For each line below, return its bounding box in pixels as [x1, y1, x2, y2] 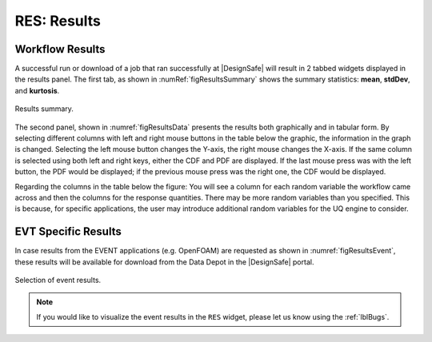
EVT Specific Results [14, 225, 122, 239]
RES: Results [14, 12, 102, 30]
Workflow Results [14, 42, 106, 56]
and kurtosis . [14, 85, 60, 95]
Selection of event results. [14, 276, 102, 285]
